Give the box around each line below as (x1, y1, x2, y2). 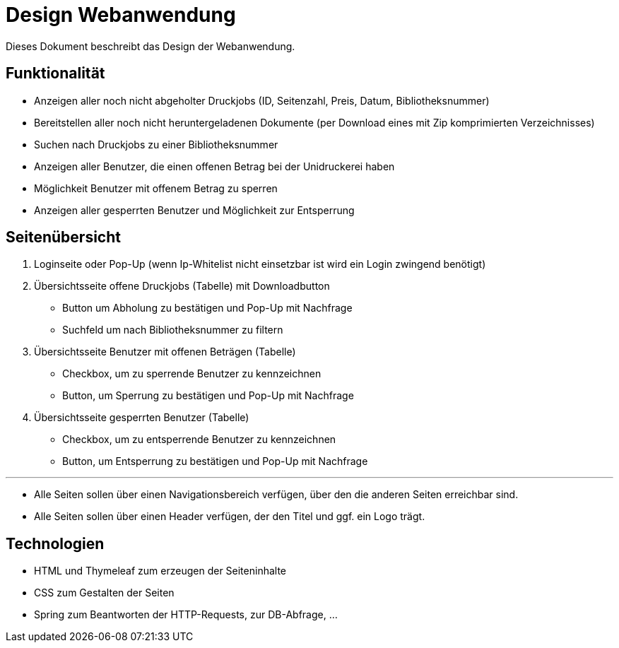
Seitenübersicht (6, 228, 121, 247)
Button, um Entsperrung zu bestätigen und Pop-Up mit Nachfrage (62, 455, 368, 468)
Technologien (6, 534, 105, 553)
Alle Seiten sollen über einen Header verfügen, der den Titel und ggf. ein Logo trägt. (34, 510, 425, 523)
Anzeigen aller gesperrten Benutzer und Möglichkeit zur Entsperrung (34, 204, 355, 216)
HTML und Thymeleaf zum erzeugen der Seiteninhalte (34, 565, 286, 577)
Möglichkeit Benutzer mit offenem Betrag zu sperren (34, 182, 278, 194)
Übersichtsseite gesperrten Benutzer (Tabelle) (34, 411, 249, 424)
